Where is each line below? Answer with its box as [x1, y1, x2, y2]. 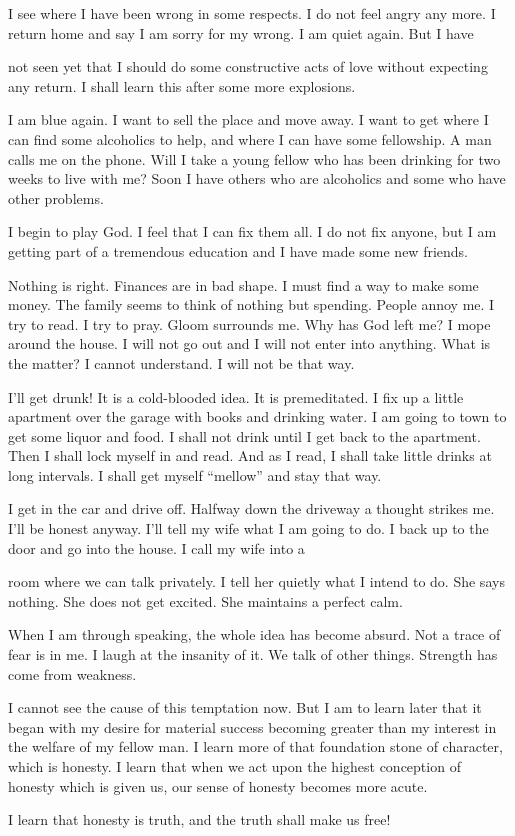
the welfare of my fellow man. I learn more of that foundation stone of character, [8, 736, 503, 757]
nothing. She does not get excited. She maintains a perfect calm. [8, 590, 403, 611]
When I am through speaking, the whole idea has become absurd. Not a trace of [8, 624, 501, 645]
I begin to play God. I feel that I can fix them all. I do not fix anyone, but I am [8, 221, 497, 242]
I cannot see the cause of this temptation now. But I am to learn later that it [8, 697, 482, 718]
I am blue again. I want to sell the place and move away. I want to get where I [8, 109, 489, 130]
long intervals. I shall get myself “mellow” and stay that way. [8, 464, 382, 485]
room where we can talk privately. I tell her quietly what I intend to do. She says [8, 571, 505, 592]
